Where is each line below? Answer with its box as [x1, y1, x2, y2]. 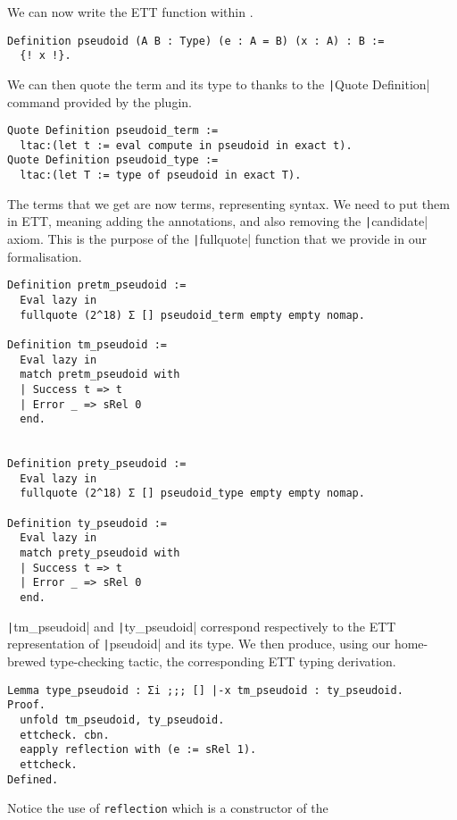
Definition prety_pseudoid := [7, 457, 187, 471]
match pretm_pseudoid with [20, 368, 180, 381]
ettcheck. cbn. [20, 728, 110, 741]
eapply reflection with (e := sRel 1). [20, 743, 257, 757]
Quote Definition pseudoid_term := [7, 124, 219, 138]
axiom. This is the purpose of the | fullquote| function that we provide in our [7, 230, 427, 248]
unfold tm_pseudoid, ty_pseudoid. [20, 713, 225, 726]
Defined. [7, 773, 59, 786]
